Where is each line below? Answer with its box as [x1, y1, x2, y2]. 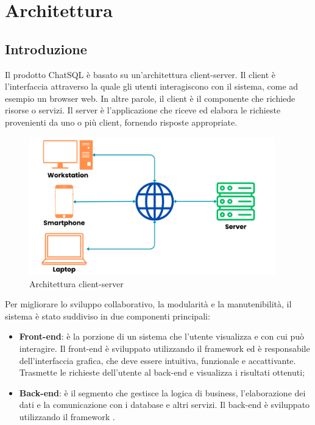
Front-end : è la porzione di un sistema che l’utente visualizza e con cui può [19, 330, 305, 343]
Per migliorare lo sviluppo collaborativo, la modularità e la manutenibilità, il [5, 298, 292, 310]
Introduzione [5, 39, 87, 58]
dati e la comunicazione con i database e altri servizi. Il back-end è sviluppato [19, 398, 310, 411]
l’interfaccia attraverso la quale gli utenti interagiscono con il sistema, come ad [5, 80, 299, 93]
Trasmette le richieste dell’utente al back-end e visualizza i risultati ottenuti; [19, 366, 305, 379]
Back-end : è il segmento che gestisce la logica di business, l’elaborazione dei [19, 386, 306, 399]
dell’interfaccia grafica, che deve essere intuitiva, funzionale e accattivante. [19, 354, 296, 366]
